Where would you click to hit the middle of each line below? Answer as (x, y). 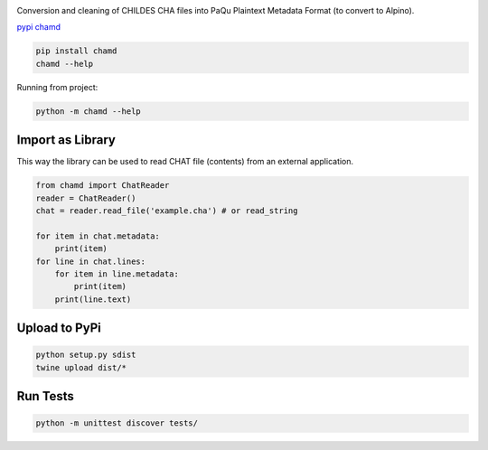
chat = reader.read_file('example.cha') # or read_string (167, 211)
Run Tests (45, 396)
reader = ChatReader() (86, 198)
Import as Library (66, 140)
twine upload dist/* (81, 367)
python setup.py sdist (86, 355)
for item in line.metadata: (117, 274)
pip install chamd (76, 51)
